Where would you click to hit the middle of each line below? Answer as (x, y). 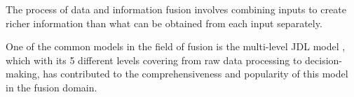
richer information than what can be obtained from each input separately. (164, 23)
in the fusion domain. (52, 87)
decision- (324, 60)
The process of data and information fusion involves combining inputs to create (176, 9)
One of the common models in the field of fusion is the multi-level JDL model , (176, 46)
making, (23, 74)
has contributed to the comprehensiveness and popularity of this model (196, 74)
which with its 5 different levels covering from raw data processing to (154, 60)
